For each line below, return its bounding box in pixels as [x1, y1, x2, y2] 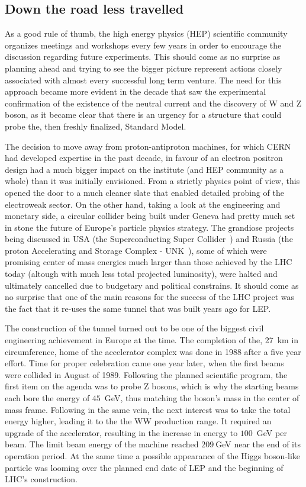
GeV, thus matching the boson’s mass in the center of [104, 392, 299, 404]
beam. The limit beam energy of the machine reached [5, 438, 199, 450]
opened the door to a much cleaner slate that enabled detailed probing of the [5, 186, 284, 198]
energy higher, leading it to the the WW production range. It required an [5, 415, 272, 427]
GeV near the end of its [215, 438, 301, 450]
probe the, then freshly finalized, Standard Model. [5, 120, 186, 132]
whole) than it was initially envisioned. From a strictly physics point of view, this [5, 175, 300, 187]
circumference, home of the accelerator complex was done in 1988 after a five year [5, 345, 301, 357]
